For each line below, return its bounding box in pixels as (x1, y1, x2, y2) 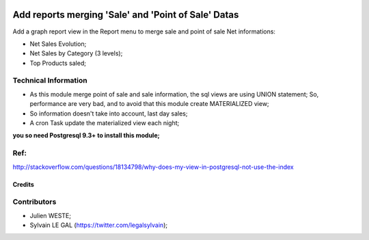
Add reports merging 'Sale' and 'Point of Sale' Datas (12, 9, 239, 21)
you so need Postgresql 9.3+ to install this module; (12, 131, 160, 139)
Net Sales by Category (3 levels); (29, 49, 123, 57)
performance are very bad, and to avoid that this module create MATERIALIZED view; (29, 100, 269, 108)
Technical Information (12, 76, 88, 85)
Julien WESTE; (29, 211, 72, 219)
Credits (12, 180, 34, 188)
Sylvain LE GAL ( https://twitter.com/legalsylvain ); (29, 221, 167, 229)
